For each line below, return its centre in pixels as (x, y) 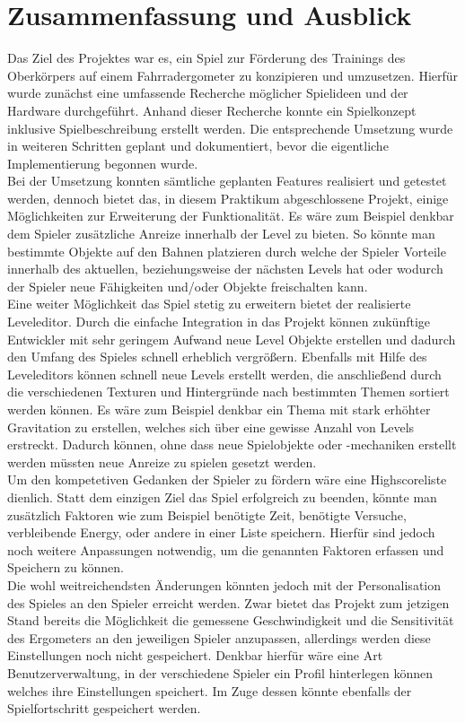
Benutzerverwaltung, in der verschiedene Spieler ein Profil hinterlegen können (220, 672)
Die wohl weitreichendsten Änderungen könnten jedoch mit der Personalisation (224, 584)
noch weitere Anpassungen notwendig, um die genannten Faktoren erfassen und (226, 549)
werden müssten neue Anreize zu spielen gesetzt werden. (162, 462)
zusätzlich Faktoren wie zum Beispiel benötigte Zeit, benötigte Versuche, (207, 514)
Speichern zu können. (66, 567)
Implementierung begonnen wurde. (103, 163)
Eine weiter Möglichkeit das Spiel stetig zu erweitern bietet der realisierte (209, 304)
